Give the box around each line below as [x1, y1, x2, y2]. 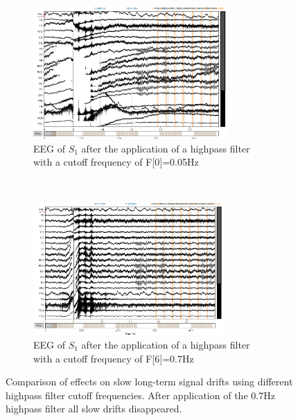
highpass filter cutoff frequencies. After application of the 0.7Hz [6, 387, 275, 402]
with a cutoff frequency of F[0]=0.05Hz [33, 155, 199, 169]
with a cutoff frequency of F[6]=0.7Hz [33, 351, 194, 365]
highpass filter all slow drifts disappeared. [6, 401, 182, 416]
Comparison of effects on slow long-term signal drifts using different [6, 374, 293, 389]
